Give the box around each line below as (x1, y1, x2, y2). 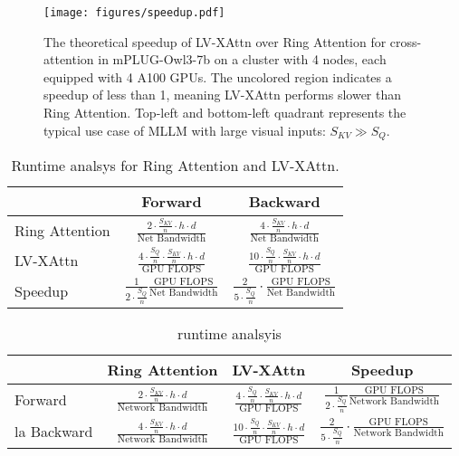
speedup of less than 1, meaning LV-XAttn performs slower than (43, 85, 402, 104)
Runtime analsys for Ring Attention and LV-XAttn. (11, 155, 339, 176)
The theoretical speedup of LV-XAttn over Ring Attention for (43, 32, 387, 51)
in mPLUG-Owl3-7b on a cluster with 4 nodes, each (98, 50, 387, 69)
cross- (389, 32, 422, 51)
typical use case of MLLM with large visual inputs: (43, 120, 326, 139)
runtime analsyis (177, 322, 282, 344)
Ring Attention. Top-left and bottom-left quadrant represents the (43, 103, 406, 122)
